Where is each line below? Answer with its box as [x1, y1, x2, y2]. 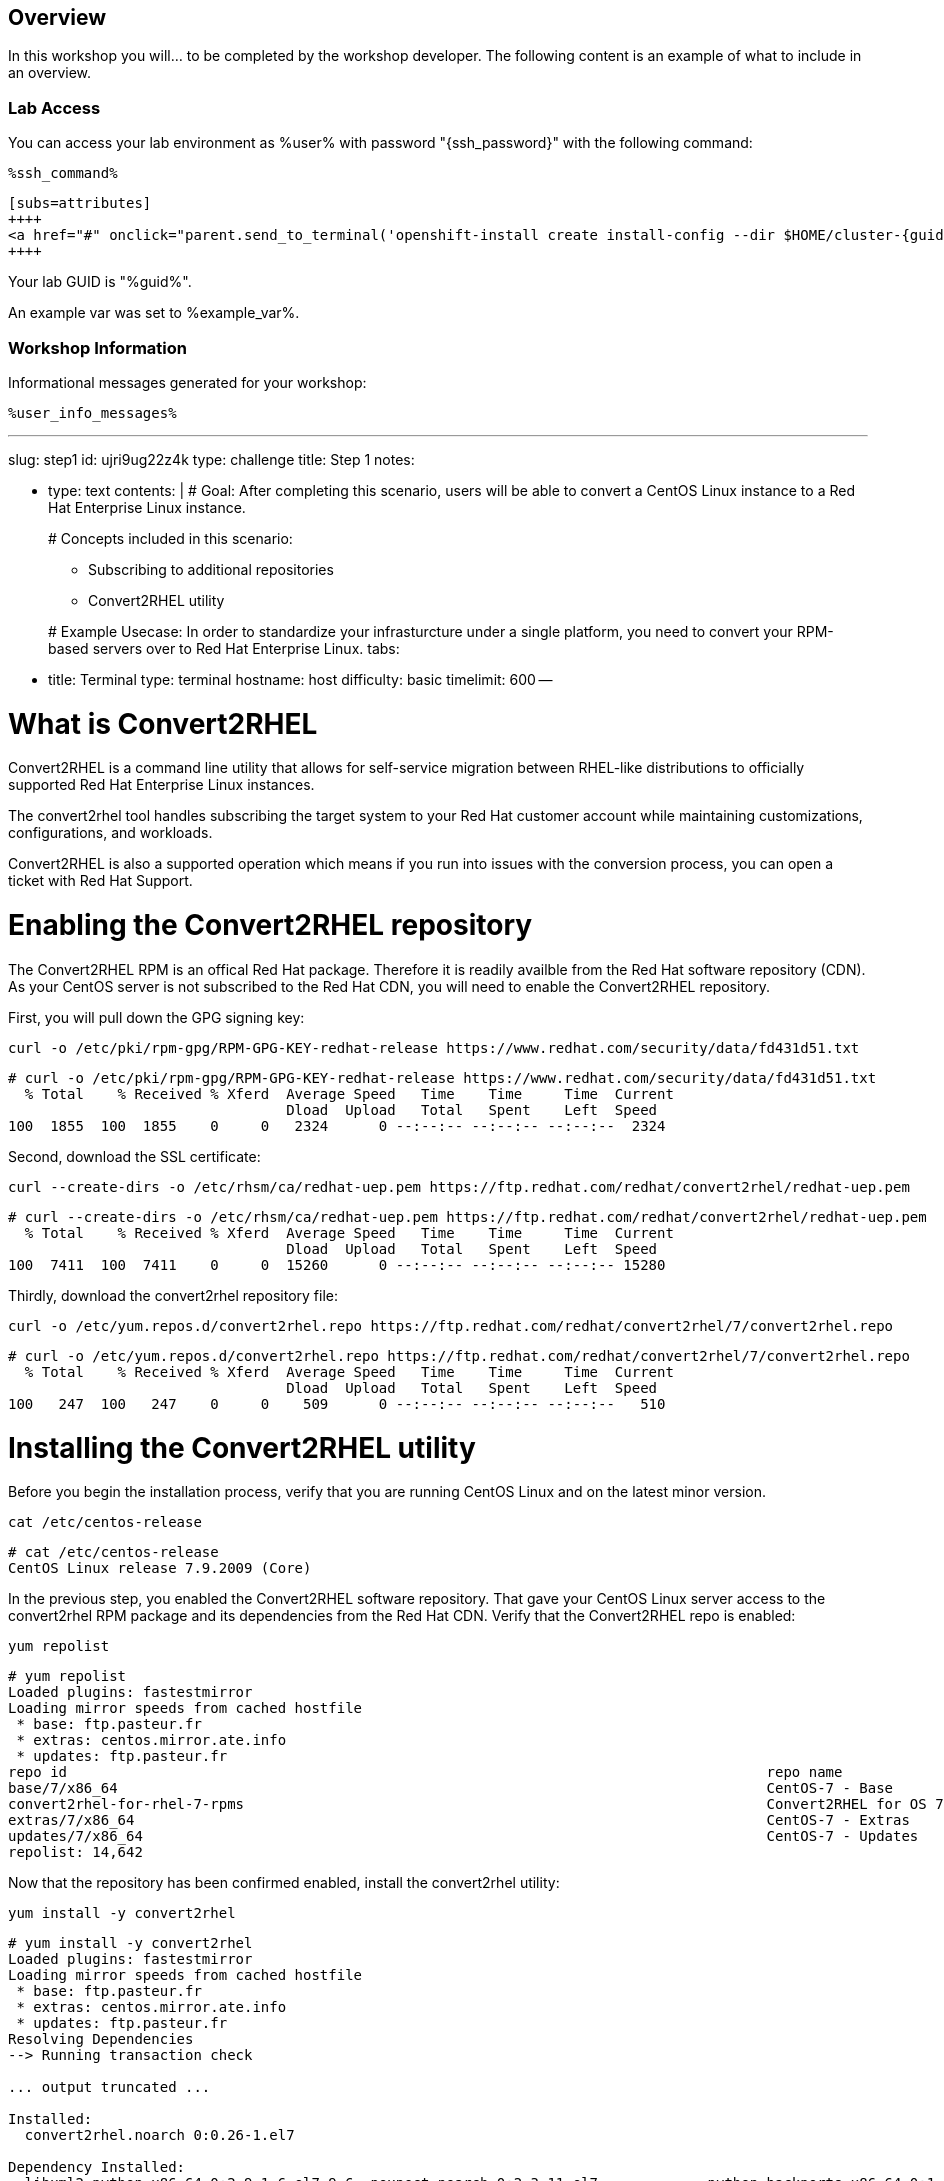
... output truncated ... [8, 2079, 211, 2096]
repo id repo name [8, 1764, 843, 1781]
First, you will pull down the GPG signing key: [8, 1008, 305, 1026]
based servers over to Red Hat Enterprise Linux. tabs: [48, 639, 400, 657]
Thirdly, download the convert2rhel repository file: [8, 1286, 339, 1304]
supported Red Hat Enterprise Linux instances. [8, 776, 315, 794]
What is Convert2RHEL [8, 706, 318, 741]
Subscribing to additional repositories [88, 560, 334, 578]
